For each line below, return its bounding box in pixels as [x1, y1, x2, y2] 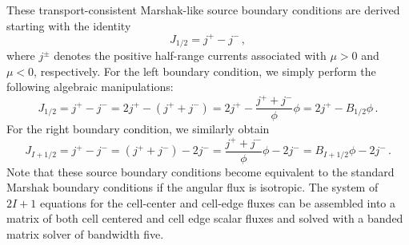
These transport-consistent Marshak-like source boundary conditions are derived [6, 2, 400, 18]
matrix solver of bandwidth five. [6, 226, 164, 243]
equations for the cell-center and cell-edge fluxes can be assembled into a [39, 194, 396, 211]
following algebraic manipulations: [6, 78, 174, 95]
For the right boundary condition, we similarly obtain [6, 121, 270, 137]
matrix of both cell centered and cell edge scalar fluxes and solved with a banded [6, 210, 403, 227]
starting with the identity [6, 17, 131, 34]
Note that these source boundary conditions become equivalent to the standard [6, 163, 395, 180]
